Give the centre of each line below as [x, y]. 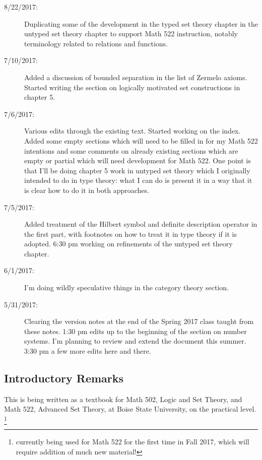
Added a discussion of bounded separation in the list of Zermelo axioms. [136, 77]
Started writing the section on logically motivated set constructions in [132, 87]
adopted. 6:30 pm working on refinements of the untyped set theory [128, 244]
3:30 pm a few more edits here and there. [88, 351]
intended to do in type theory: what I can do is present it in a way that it [138, 180]
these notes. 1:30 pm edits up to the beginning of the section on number [136, 331]
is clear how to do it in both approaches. [87, 190]
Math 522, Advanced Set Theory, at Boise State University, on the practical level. [130, 409]
